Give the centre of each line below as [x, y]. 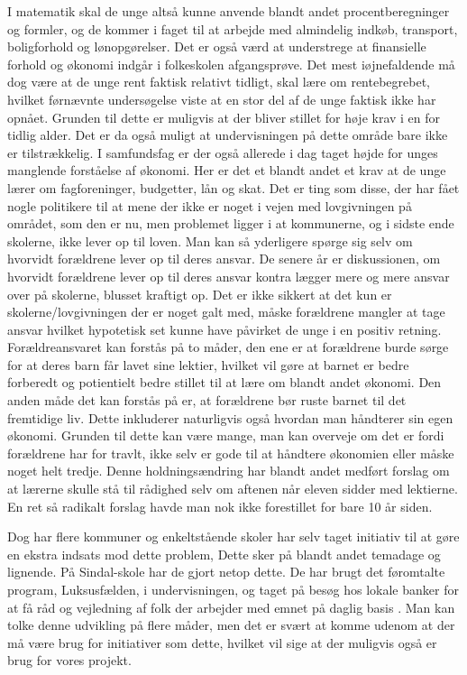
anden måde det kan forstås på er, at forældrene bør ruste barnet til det [207, 400]
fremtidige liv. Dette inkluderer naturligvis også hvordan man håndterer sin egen [230, 417]
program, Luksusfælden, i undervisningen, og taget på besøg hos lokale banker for [233, 589]
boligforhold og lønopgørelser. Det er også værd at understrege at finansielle [217, 46]
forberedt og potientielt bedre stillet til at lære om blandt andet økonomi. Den [224, 382]
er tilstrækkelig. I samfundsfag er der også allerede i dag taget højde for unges [223, 152]
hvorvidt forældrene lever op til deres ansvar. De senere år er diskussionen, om [224, 259]
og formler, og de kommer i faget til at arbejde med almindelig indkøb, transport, [233, 28]
